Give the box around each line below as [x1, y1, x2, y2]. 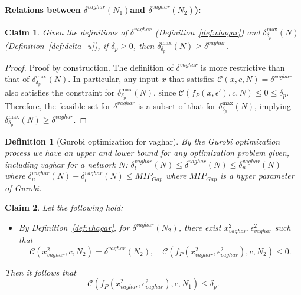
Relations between [5, 3, 81, 15]
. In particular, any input [68, 73, 159, 85]
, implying [254, 99, 291, 112]
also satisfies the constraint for [5, 86, 115, 98]
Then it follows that [5, 265, 76, 278]
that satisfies [169, 73, 215, 85]
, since [153, 86, 176, 98]
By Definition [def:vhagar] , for [18, 221, 130, 233]
